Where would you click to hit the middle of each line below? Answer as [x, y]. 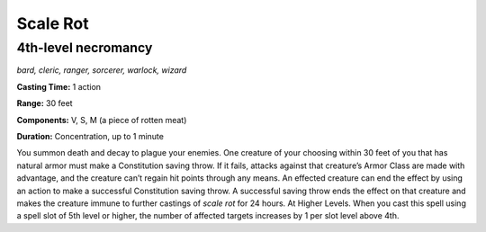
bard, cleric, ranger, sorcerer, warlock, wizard [102, 70]
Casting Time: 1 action [59, 86]
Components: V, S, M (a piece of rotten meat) [102, 120]
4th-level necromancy [85, 48]
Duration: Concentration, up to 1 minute [90, 136]
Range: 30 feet [45, 103]
